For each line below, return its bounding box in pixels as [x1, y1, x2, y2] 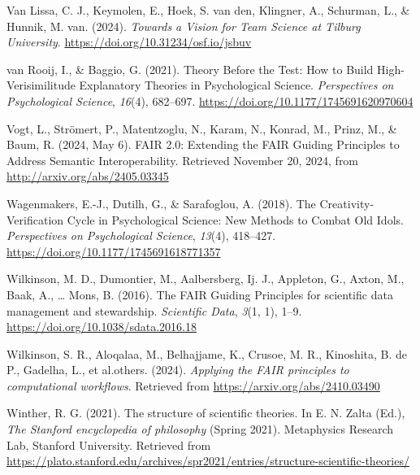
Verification [6, 211, 64, 228]
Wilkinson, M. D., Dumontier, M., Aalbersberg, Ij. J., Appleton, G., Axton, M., [6, 270, 405, 287]
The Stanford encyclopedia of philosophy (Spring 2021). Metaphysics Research [6, 421, 394, 438]
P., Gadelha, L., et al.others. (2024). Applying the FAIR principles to [6, 361, 349, 378]
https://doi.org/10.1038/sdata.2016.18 [6, 318, 197, 335]
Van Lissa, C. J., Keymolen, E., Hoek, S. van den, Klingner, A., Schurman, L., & [6, 2, 410, 18]
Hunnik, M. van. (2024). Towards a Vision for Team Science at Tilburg [6, 17, 361, 34]
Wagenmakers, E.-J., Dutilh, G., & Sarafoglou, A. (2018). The [6, 194, 316, 211]
